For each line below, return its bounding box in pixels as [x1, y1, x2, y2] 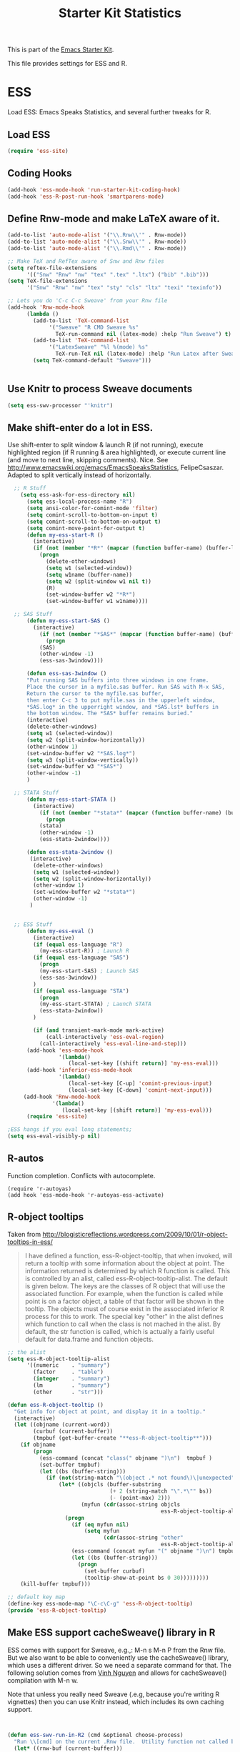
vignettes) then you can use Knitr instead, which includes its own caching [7, 1697, 224, 1706]
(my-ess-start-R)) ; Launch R [39, 947, 130, 955]
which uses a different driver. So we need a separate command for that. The [7, 1661, 232, 1669]
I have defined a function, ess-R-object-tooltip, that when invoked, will [24, 1251, 233, 1260]
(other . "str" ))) [33, 1388, 104, 1395]
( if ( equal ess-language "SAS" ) [33, 954, 130, 962]
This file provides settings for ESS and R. [7, 59, 127, 68]
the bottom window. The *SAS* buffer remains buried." [26, 710, 194, 717]
